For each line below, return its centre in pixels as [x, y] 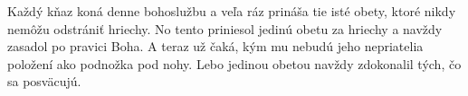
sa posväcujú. [44, 81]
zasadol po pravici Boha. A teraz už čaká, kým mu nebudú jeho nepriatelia [215, 46]
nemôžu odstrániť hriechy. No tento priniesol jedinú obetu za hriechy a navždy [225, 28]
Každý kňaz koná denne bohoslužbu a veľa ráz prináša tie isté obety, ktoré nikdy [232, 11]
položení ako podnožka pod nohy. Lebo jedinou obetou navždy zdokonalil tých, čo [234, 63]
